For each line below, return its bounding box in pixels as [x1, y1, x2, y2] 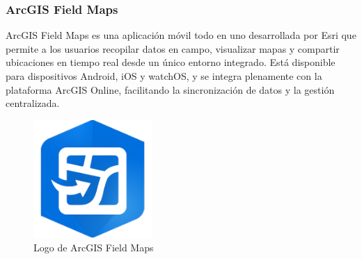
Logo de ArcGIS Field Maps [33, 240, 154, 254]
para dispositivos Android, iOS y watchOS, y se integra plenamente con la [6, 69, 322, 83]
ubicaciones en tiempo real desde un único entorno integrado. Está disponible [6, 55, 336, 69]
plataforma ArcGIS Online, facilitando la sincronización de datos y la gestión [6, 82, 335, 97]
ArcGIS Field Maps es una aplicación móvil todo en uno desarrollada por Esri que [6, 28, 356, 42]
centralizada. [6, 96, 60, 110]
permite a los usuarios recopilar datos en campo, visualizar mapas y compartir [6, 41, 340, 56]
